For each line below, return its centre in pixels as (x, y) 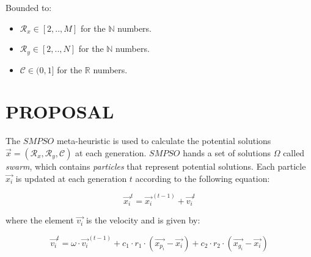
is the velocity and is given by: (143, 220)
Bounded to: (29, 7)
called (294, 152)
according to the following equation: (203, 178)
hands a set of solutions (227, 152)
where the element (40, 220)
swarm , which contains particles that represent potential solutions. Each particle (156, 166)
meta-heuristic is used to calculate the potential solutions (164, 141)
